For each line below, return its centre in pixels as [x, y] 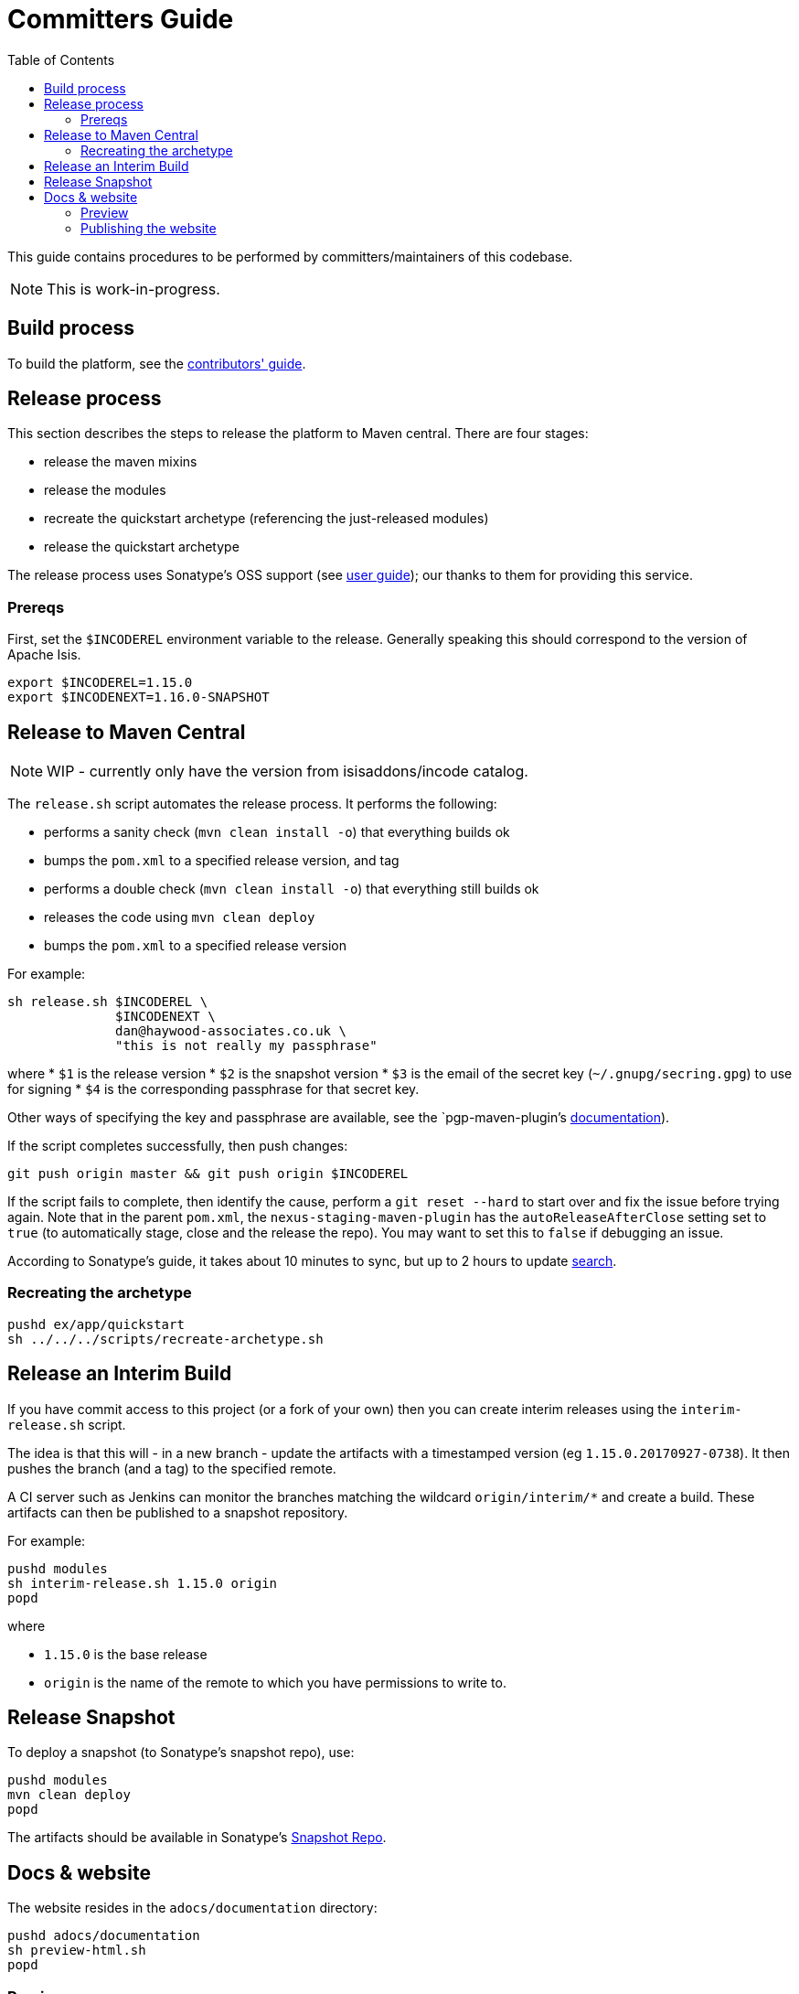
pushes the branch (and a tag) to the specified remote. [172, 1468]
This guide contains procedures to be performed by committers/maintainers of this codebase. [290, 256]
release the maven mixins [121, 462]
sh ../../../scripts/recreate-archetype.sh [165, 1339]
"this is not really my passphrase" [246, 1046]
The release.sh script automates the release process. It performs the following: [252, 804]
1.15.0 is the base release [126, 1654]
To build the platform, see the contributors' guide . [157, 363]
